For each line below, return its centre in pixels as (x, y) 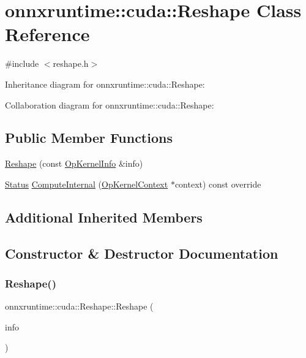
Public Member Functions (89, 138)
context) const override (218, 184)
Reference (47, 34)
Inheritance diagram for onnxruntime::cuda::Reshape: (105, 84)
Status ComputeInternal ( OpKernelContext (87, 184)
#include (22, 63)
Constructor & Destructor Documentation (142, 253)
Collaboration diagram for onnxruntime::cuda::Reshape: (110, 105)
